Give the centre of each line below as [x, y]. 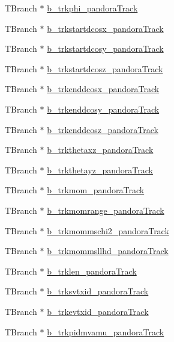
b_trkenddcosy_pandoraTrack [103, 109]
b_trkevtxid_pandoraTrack [98, 311]
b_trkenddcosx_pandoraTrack [103, 89]
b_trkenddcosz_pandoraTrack [103, 129]
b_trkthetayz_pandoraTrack [100, 169]
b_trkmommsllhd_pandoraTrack [108, 251]
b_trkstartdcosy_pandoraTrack [105, 48]
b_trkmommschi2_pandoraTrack [108, 230]
